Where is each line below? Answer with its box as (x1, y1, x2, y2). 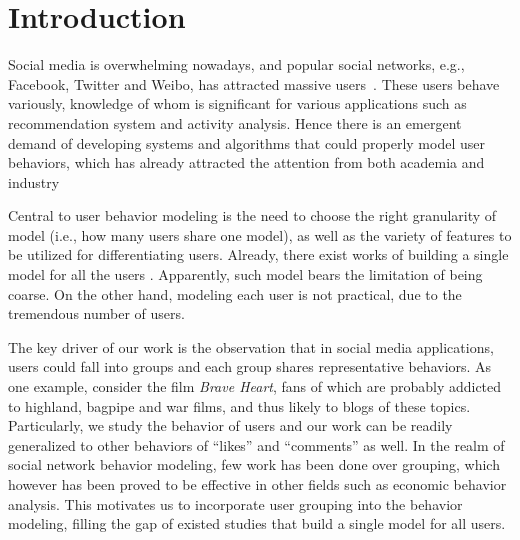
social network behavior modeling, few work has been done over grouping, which (8, 454, 500, 475)
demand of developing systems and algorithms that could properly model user (8, 132, 485, 153)
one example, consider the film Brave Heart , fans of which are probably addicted (8, 376, 502, 397)
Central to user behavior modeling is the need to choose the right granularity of (8, 205, 497, 226)
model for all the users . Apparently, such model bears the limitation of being (8, 264, 483, 285)
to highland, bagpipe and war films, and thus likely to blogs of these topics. (8, 395, 471, 416)
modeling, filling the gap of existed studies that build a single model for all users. (8, 513, 506, 534)
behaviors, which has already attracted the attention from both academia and (8, 152, 485, 173)
